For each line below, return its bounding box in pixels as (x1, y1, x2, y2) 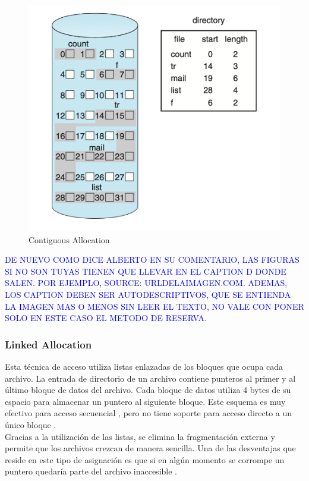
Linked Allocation (5, 337, 92, 351)
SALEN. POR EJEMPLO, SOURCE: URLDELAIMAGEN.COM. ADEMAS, (5, 276, 288, 289)
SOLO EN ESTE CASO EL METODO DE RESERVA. (5, 312, 207, 324)
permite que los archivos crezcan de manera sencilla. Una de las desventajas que (5, 442, 296, 454)
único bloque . (5, 418, 56, 430)
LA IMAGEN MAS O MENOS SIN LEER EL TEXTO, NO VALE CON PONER (5, 300, 304, 312)
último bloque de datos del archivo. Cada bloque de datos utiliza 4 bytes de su (5, 383, 291, 396)
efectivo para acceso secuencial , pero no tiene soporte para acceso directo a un (5, 407, 292, 419)
